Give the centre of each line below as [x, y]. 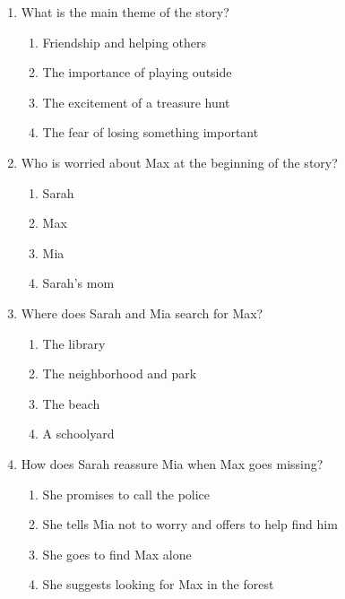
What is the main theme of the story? [125, 12]
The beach [71, 403]
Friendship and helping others [125, 42]
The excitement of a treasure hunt [136, 102]
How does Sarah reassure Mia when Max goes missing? [172, 463]
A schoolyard [78, 434]
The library [74, 343]
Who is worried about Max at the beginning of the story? [179, 162]
